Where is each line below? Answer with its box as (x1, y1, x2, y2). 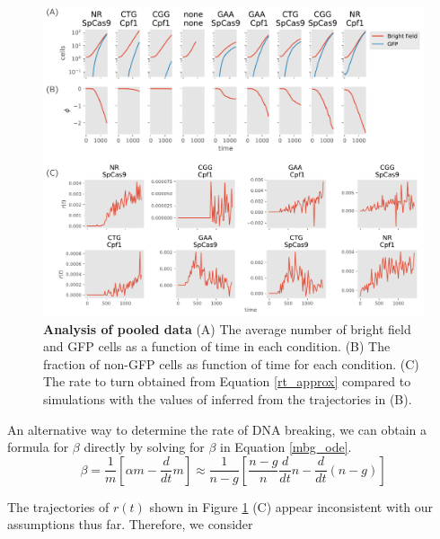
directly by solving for (84, 437, 205, 456)
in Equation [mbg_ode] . (220, 437, 352, 456)
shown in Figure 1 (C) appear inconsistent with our (149, 497, 434, 516)
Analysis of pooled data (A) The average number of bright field (43, 319, 411, 338)
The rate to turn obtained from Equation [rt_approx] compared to (43, 372, 411, 391)
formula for (7, 437, 69, 456)
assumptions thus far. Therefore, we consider (7, 515, 253, 534)
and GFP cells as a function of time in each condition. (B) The (43, 337, 391, 356)
